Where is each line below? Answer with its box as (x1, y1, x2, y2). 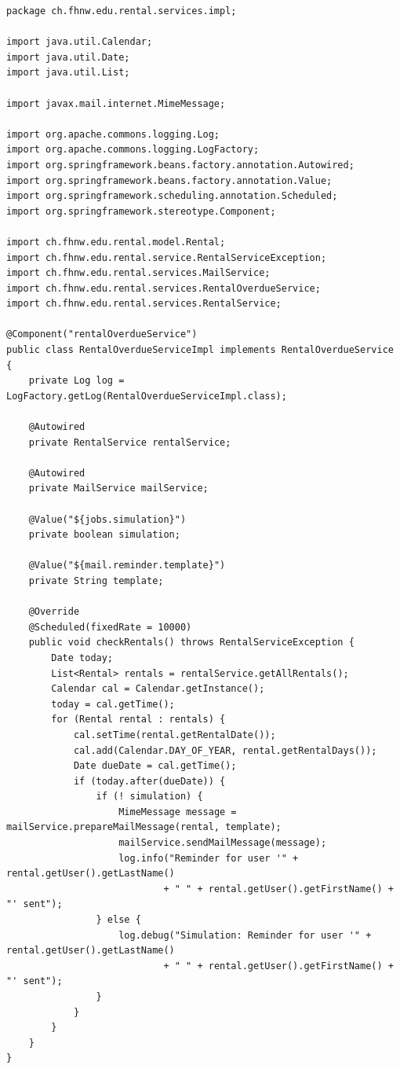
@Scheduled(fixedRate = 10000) (28, 621, 192, 633)
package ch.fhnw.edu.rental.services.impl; (6, 6, 237, 17)
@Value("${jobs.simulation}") (28, 513, 187, 525)
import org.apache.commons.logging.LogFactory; (6, 144, 260, 156)
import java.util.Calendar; (6, 36, 153, 48)
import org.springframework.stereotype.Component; (6, 205, 276, 217)
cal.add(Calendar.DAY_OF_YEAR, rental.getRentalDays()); (73, 744, 377, 756)
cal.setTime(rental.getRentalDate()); (73, 729, 276, 740)
